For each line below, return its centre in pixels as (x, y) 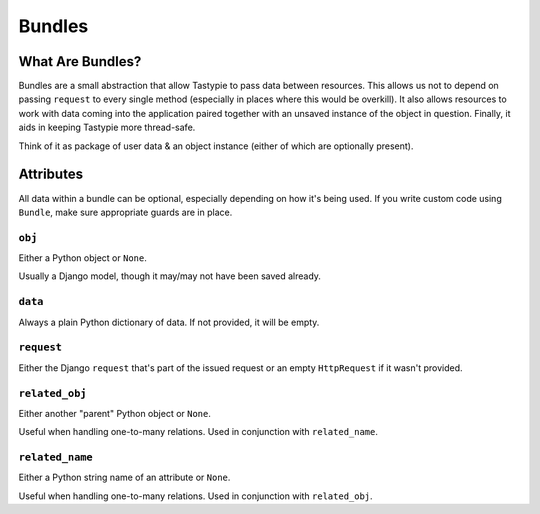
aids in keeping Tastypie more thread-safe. (107, 127)
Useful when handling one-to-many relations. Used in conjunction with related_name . (198, 432)
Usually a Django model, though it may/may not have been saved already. (170, 276)
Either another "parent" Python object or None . (115, 413)
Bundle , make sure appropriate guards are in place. (125, 212)
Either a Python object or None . (82, 258)
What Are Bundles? (80, 61)
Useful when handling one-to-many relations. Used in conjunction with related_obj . (196, 496)
